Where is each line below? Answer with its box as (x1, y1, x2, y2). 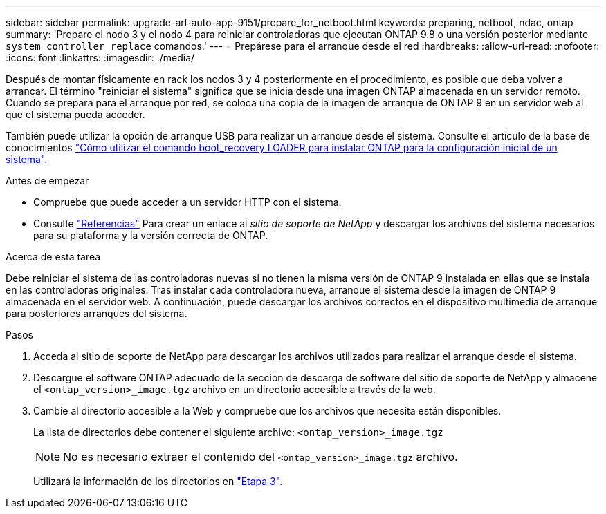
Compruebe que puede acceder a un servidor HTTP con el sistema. (33, 196, 342, 208)
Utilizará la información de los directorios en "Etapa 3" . (33, 475, 283, 487)
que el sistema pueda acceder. (6, 108, 145, 120)
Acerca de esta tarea (6, 251, 101, 263)
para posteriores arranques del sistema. (6, 307, 187, 319)
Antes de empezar (6, 175, 89, 187)
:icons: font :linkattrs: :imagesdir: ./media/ (6, 52, 195, 64)
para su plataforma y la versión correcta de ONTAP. (33, 229, 268, 241)
